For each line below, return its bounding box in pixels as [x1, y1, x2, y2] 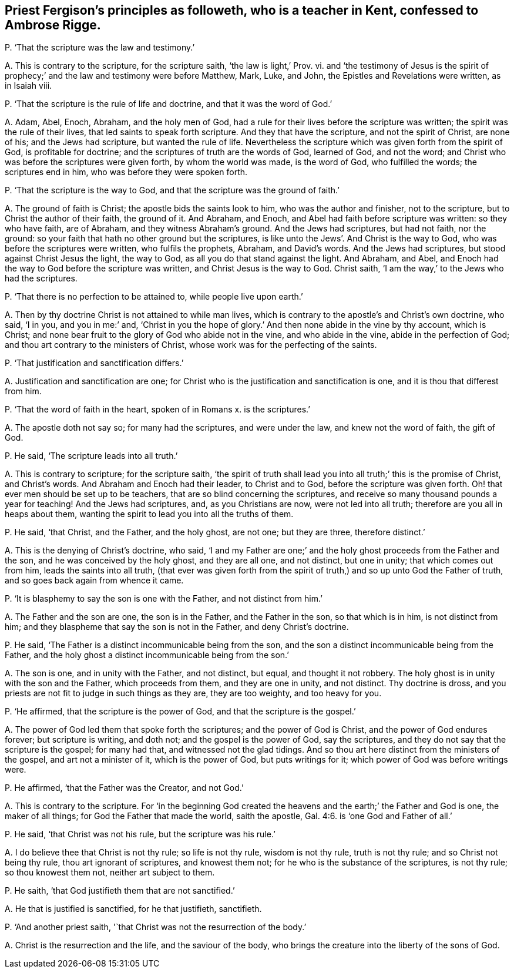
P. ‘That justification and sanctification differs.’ [5, 358, 184, 368]
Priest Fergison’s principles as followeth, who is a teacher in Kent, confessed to [5, 3, 479, 18]
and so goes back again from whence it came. [5, 575, 184, 586]
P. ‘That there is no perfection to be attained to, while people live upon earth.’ [5, 291, 303, 302]
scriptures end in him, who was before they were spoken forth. [5, 167, 248, 177]
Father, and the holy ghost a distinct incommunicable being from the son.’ [5, 650, 290, 660]
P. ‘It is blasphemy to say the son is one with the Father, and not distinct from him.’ [5, 593, 322, 604]
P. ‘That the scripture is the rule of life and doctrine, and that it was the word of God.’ [5, 99, 332, 109]
